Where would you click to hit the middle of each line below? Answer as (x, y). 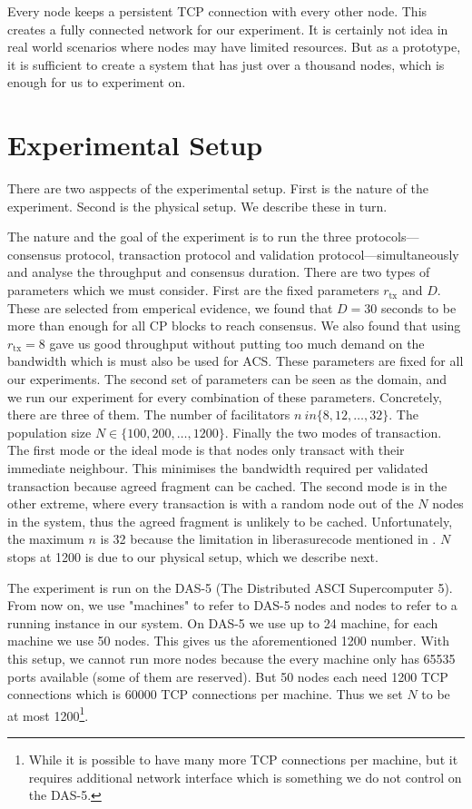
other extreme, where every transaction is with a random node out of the (211, 503)
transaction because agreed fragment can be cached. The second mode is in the (227, 485)
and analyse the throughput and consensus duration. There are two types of (219, 272)
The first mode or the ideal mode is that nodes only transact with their (206, 450)
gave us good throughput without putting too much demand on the (237, 343)
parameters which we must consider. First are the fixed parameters (193, 290)
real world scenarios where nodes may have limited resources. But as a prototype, (234, 47)
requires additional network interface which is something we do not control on (245, 777)
